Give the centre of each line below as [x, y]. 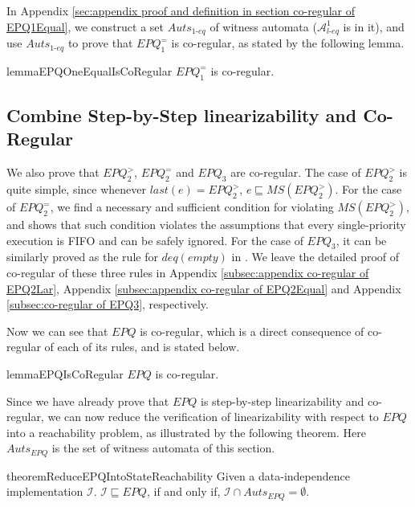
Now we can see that [57, 331]
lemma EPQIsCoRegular [65, 373]
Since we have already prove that [88, 401]
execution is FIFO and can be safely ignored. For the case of [155, 240]
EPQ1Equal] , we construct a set [85, 26]
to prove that [100, 43]
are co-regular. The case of [296, 172]
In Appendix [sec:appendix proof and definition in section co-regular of [181, 10]
